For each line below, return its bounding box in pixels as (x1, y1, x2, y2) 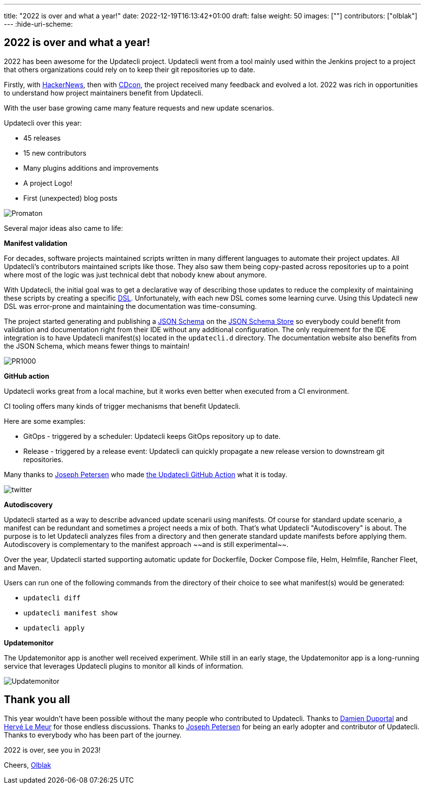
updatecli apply (23, 624, 85, 632)
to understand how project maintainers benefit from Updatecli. (4, 88, 203, 97)
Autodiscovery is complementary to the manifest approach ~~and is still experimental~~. (4, 540, 289, 548)
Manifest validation (4, 239, 67, 247)
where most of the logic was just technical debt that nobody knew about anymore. (4, 270, 267, 279)
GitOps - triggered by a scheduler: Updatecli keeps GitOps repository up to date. (23, 432, 281, 440)
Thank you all (4, 693, 70, 706)
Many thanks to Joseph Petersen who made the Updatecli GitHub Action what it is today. (4, 470, 288, 479)
